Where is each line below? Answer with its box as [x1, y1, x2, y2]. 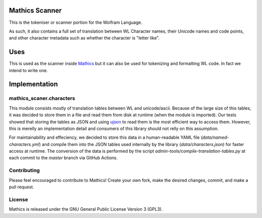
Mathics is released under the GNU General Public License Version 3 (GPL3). [9, 206, 163, 212]
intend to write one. [9, 67, 48, 73]
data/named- [202, 134, 229, 141]
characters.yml [9, 141, 40, 147]
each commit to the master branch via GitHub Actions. [9, 155, 118, 161]
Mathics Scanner [9, 6, 62, 15]
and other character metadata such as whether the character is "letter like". [9, 35, 160, 41]
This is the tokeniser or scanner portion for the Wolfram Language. [9, 19, 143, 25]
